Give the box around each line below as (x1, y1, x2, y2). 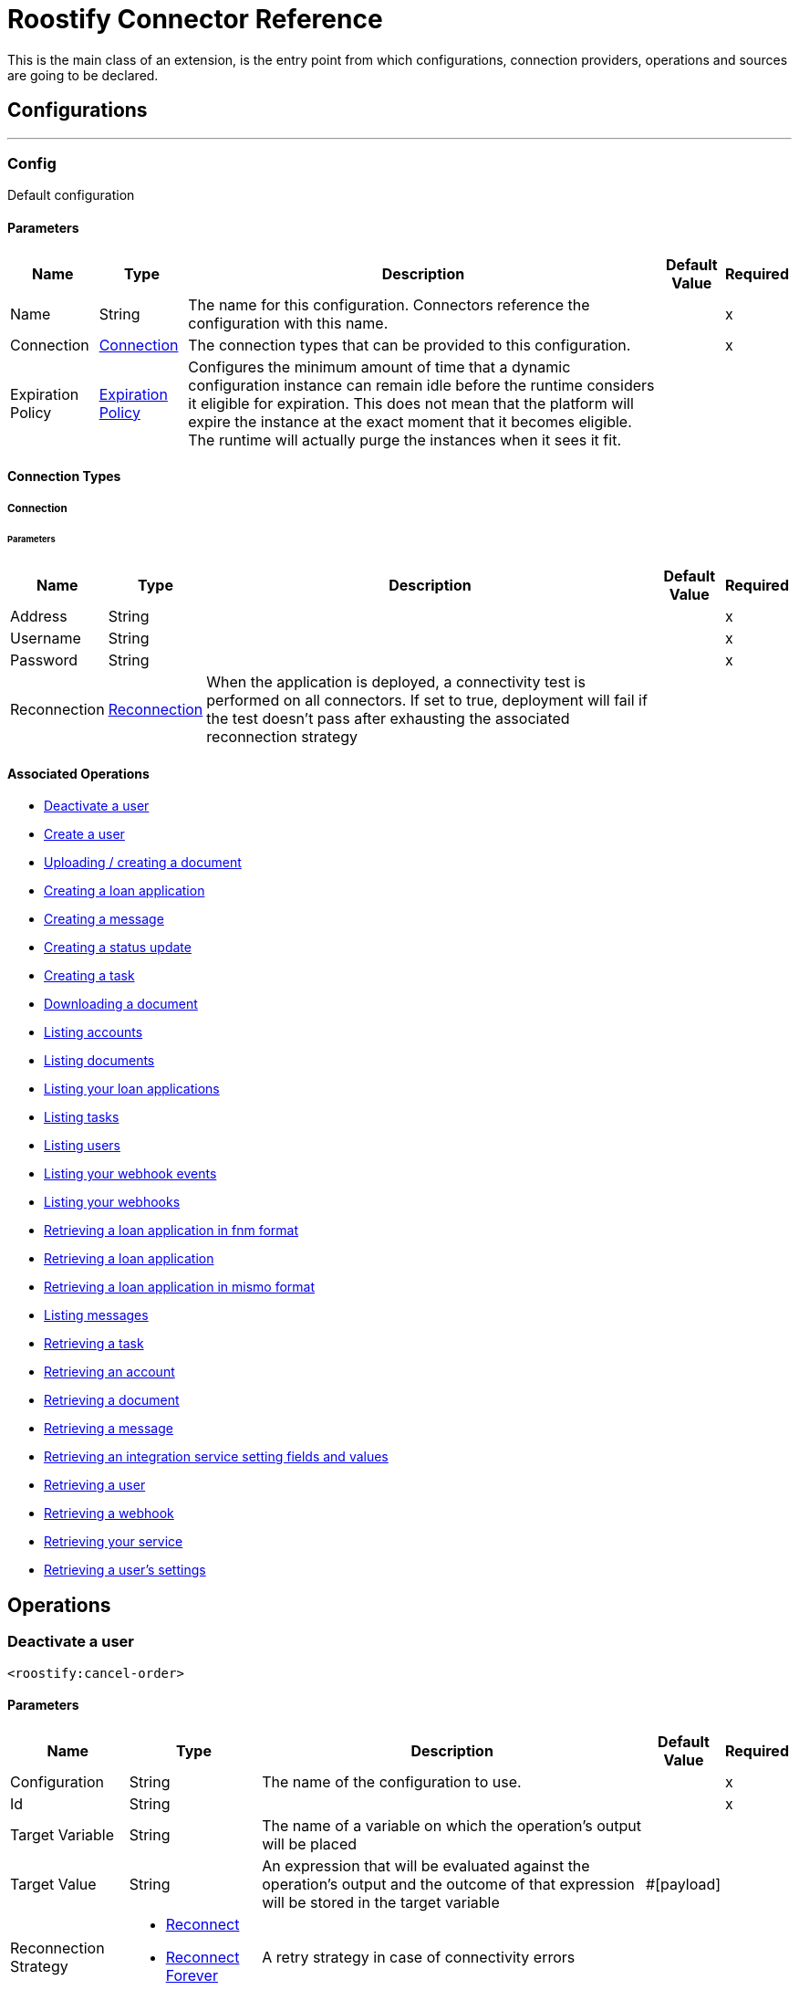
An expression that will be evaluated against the (262, 1856, 590, 1875)
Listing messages (44, 1307, 149, 1324)
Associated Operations (7, 765, 150, 781)
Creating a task (44, 968, 135, 984)
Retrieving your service (44, 1534, 183, 1550)
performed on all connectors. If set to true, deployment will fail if (206, 691, 648, 710)
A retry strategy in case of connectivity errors (262, 1947, 576, 1966)
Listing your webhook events (44, 1166, 217, 1182)
